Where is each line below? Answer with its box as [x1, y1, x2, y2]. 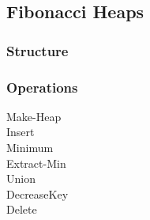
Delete [6, 201, 37, 218]
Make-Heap [6, 108, 62, 124]
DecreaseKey [6, 185, 69, 202]
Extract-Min [6, 154, 66, 171]
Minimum [6, 139, 54, 156]
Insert [6, 123, 35, 140]
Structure [6, 40, 69, 60]
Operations [6, 77, 78, 97]
